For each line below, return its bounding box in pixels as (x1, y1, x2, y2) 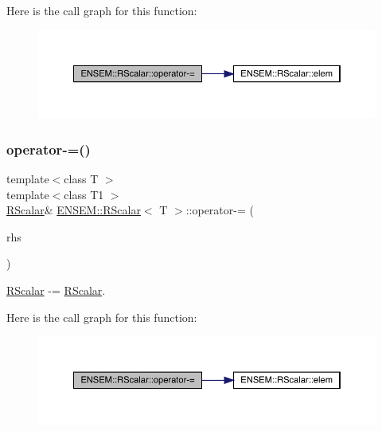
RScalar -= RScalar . (6, 281, 106, 298)
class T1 (64, 186, 104, 202)
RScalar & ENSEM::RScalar (6, 202, 141, 218)
